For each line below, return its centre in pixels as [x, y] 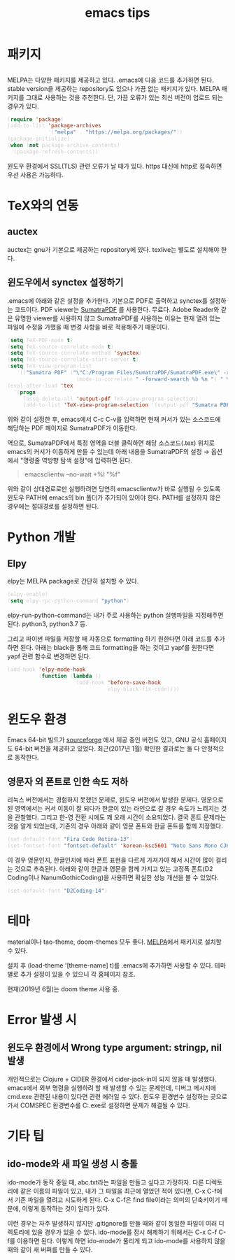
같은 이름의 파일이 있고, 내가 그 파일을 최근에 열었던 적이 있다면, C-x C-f [118, 1191]
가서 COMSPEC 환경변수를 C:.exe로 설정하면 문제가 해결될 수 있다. [99, 1105]
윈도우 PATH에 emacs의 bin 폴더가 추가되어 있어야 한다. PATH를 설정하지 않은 [114, 497]
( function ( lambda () [70, 676]
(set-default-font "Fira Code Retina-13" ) [70, 840]
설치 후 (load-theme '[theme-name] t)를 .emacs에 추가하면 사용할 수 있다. [110, 965]
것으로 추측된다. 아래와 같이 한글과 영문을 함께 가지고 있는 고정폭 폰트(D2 [114, 869]
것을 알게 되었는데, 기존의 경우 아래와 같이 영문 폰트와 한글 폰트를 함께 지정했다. [115, 826]
